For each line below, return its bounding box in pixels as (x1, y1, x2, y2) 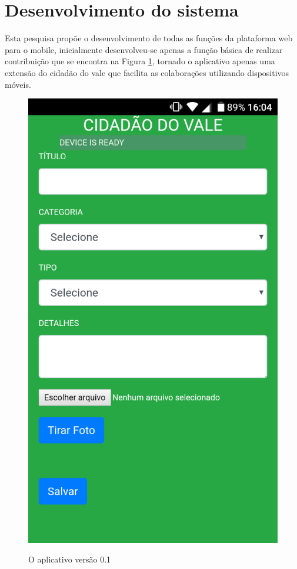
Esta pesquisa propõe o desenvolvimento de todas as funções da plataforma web (5, 32, 293, 44)
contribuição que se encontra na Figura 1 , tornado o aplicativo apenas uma (5, 55, 275, 67)
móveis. (5, 78, 31, 90)
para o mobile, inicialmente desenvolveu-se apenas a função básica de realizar (5, 43, 283, 55)
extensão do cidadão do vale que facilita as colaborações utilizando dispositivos (5, 66, 289, 78)
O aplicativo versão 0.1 (28, 553, 111, 565)
